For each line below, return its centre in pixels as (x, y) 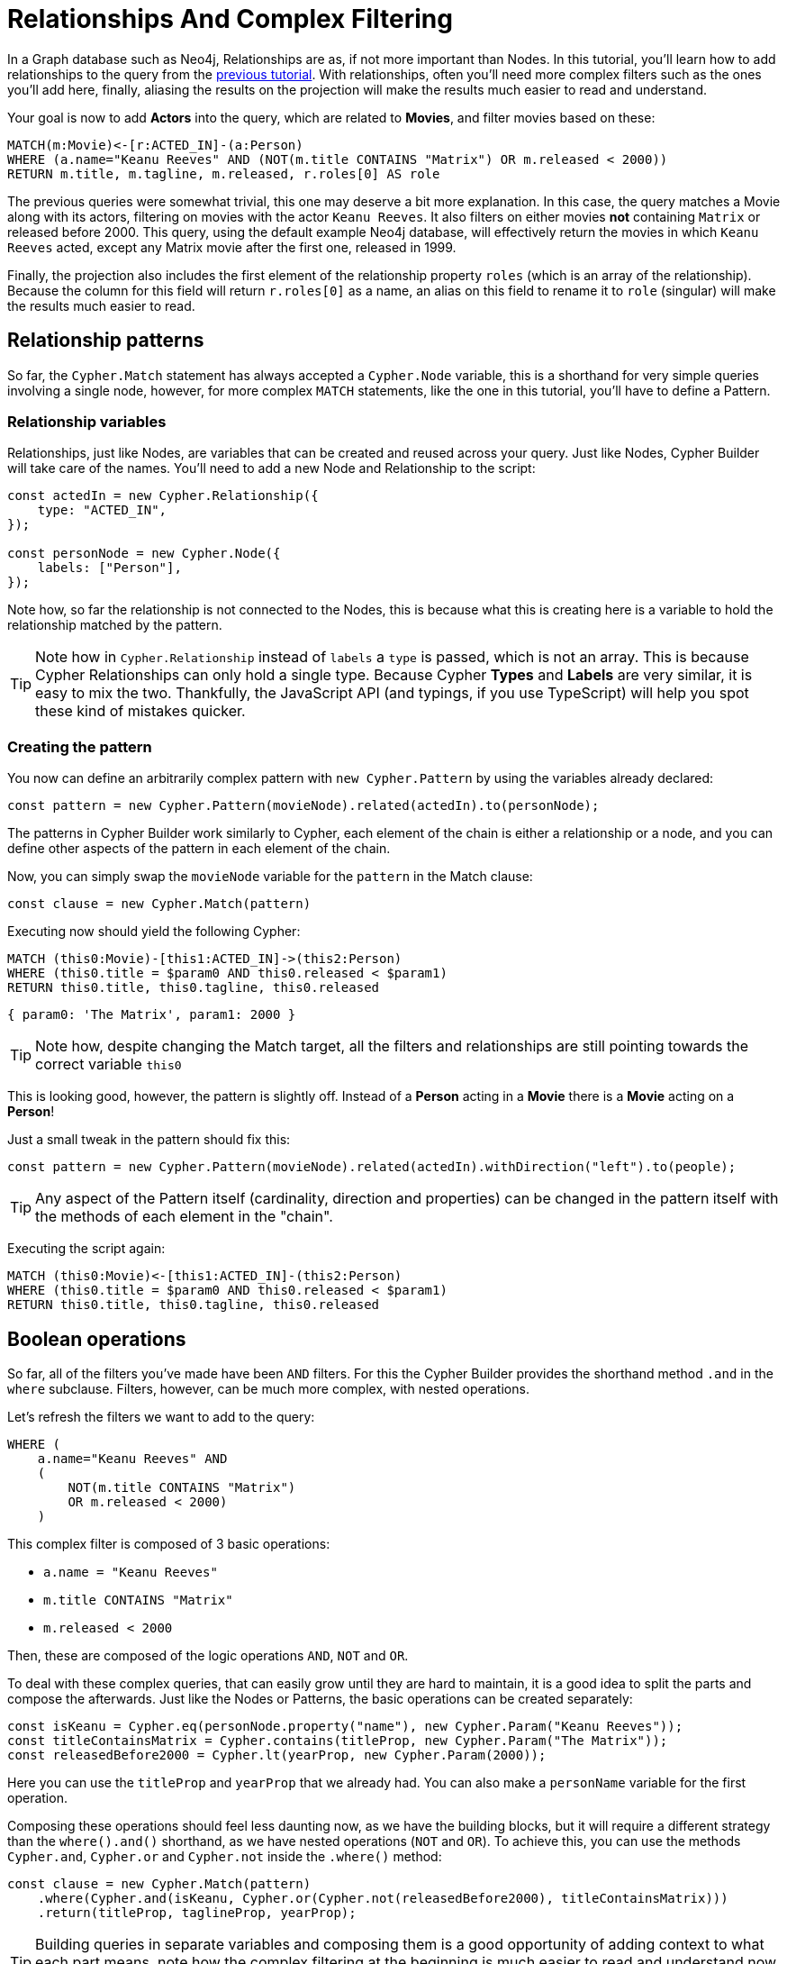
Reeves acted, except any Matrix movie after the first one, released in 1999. (232, 247)
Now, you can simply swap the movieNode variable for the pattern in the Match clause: (270, 877)
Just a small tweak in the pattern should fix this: (149, 1140)
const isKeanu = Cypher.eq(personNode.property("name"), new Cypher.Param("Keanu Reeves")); (345, 1726)
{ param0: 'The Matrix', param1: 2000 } (152, 1015)
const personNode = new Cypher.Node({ (144, 554)
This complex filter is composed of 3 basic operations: (169, 1543)
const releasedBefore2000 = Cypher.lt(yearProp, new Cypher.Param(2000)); (277, 1755)
